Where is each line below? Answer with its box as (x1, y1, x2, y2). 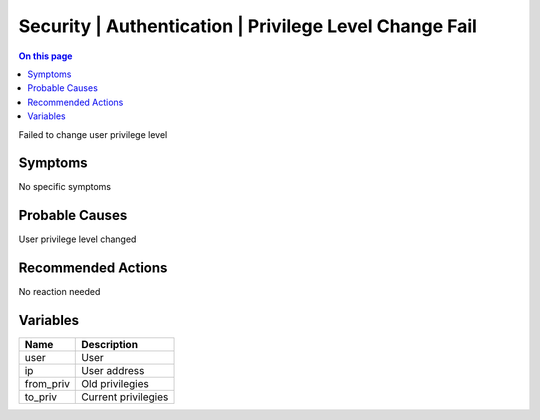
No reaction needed (18, 286, 101, 298)
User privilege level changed (18, 233, 137, 245)
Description (81, 338, 139, 352)
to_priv (24, 390, 58, 404)
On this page (18, 50, 73, 62)
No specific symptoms (18, 181, 112, 193)
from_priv (24, 377, 70, 391)
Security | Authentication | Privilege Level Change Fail (18, 15, 477, 37)
